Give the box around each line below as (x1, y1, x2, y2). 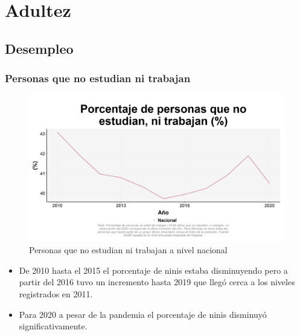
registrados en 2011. (19, 287, 93, 300)
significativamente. (19, 320, 88, 332)
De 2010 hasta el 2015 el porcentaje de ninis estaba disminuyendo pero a (19, 263, 288, 276)
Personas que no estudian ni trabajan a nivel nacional (29, 244, 228, 256)
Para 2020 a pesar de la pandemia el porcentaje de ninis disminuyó (19, 308, 267, 320)
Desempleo (5, 39, 74, 57)
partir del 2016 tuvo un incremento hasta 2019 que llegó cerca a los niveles (19, 276, 295, 288)
